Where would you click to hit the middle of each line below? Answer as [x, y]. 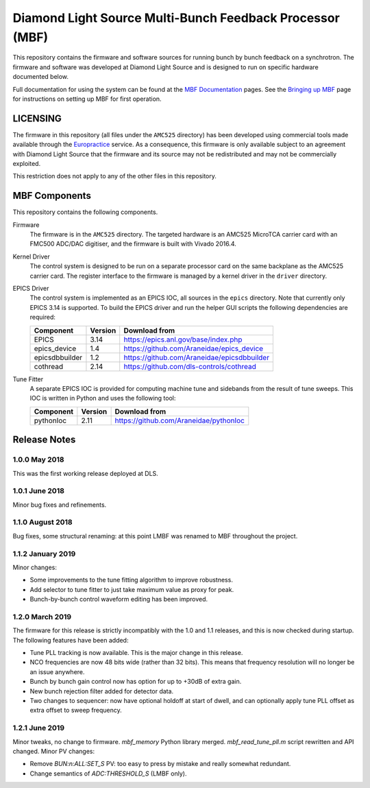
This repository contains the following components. [85, 212]
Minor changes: [35, 567]
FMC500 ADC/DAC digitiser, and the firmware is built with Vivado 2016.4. [133, 244]
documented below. [40, 77]
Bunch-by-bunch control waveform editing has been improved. [119, 599]
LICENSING [37, 118]
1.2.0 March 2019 [42, 617]
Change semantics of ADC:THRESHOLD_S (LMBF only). [108, 773]
